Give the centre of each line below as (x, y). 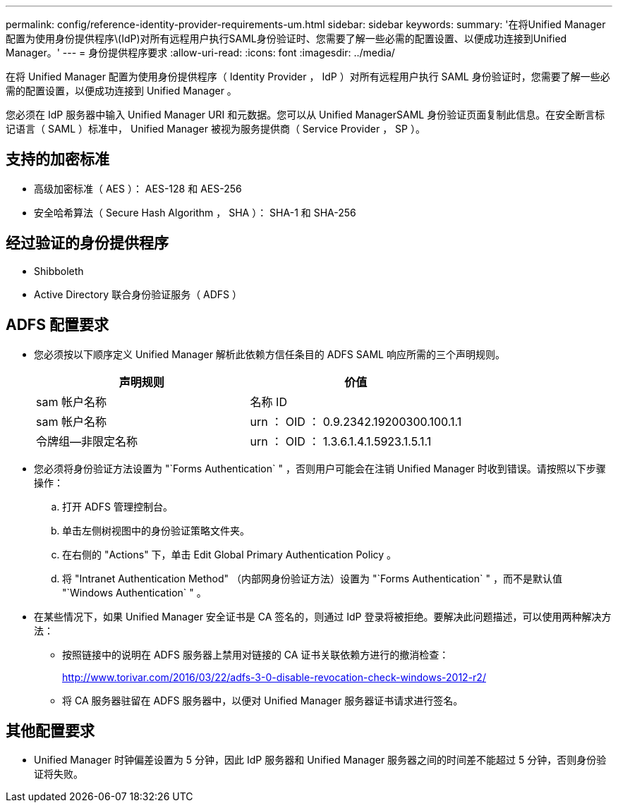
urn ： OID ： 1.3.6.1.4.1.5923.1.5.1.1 (341, 441)
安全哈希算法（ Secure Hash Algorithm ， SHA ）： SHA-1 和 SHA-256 (195, 212)
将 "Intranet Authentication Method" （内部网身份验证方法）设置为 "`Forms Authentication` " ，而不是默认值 (312, 578)
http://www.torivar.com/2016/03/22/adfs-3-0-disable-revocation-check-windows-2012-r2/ (274, 677)
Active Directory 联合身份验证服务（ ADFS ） (138, 294)
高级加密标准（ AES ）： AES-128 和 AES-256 (138, 188)
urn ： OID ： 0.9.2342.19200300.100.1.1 (356, 421)
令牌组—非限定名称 (87, 441)
